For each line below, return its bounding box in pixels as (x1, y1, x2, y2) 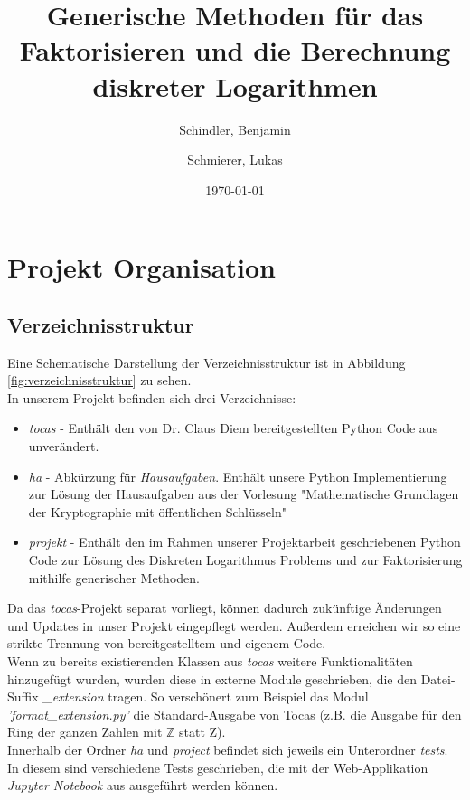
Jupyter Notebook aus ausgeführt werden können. (7, 776, 278, 795)
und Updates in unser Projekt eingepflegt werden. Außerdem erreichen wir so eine (7, 616, 461, 635)
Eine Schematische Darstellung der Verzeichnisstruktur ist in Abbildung (7, 353, 406, 372)
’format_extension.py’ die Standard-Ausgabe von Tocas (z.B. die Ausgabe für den (7, 704, 462, 723)
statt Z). (179, 722, 226, 741)
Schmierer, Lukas (187, 150, 283, 169)
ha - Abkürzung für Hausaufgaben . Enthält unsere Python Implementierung (28, 466, 447, 485)
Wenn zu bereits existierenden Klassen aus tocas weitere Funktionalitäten (7, 651, 413, 670)
